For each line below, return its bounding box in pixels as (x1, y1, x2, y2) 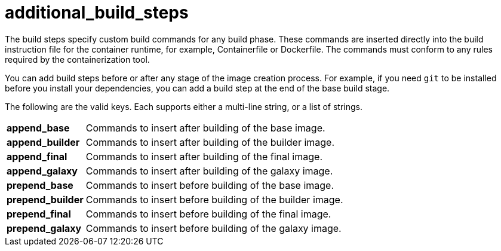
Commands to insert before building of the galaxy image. (85, 222, 342, 234)
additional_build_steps (5, 2, 189, 23)
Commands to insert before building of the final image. (85, 207, 331, 220)
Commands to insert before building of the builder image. (85, 193, 343, 206)
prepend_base (7, 179, 73, 191)
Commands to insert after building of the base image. (85, 121, 325, 134)
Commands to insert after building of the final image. (85, 150, 322, 163)
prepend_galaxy (7, 222, 82, 234)
